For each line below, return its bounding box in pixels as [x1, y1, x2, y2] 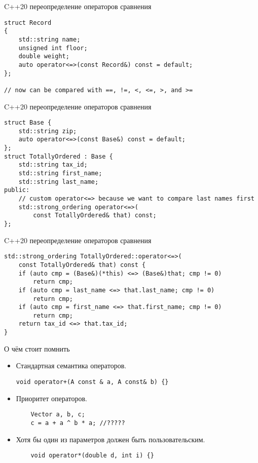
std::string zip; [18, 127, 77, 135]
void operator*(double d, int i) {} [30, 452, 154, 459]
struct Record [4, 19, 52, 26]
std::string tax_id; [18, 161, 88, 169]
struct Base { [4, 119, 52, 127]
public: [4, 186, 30, 194]
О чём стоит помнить [4, 343, 70, 354]
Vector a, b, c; [30, 411, 85, 418]
